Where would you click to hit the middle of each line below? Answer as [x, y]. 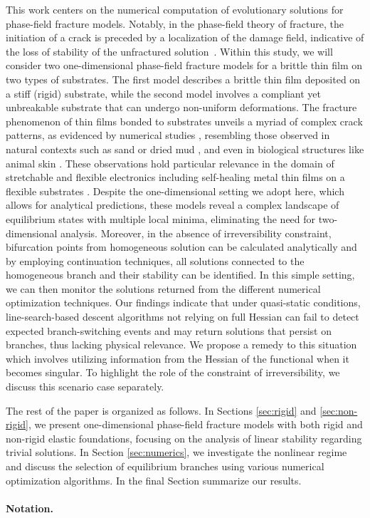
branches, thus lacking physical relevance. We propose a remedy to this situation [181, 345]
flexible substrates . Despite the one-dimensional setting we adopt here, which [175, 191]
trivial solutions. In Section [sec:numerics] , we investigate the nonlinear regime [176, 452]
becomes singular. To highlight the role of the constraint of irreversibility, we [173, 372]
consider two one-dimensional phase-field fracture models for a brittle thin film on [184, 65]
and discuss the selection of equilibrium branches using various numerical [165, 466]
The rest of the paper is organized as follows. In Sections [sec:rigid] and [161, 410]
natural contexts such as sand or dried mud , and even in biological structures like [185, 149]
